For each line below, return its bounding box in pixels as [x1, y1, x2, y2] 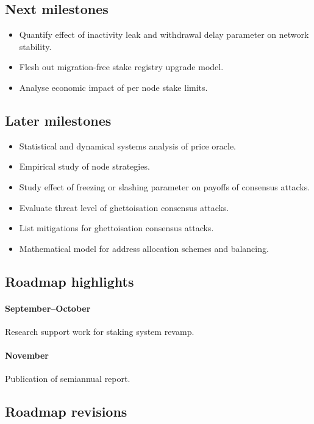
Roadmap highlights [5, 271, 134, 290]
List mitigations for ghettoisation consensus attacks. [19, 221, 214, 234]
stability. [19, 40, 52, 52]
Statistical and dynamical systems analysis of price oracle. [19, 139, 236, 152]
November [5, 349, 49, 362]
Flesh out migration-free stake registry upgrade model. [19, 60, 224, 73]
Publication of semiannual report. [5, 372, 130, 385]
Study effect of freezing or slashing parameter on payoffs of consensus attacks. [19, 180, 310, 193]
